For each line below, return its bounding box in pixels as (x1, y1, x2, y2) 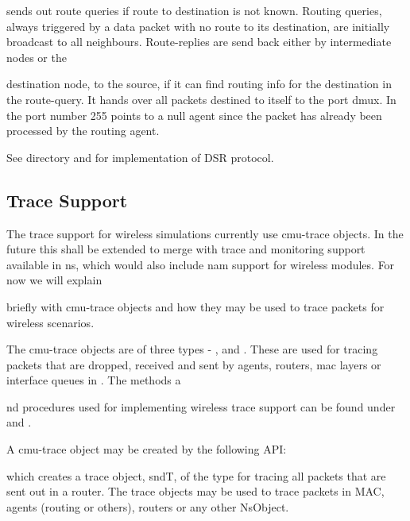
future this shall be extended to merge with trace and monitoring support (6, 241, 366, 257)
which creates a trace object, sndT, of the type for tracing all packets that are (6, 467, 386, 484)
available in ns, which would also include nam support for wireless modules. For (6, 256, 395, 272)
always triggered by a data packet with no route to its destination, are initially (6, 17, 390, 34)
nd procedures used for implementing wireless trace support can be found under (6, 398, 396, 415)
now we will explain (6, 272, 102, 288)
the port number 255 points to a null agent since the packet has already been (6, 106, 382, 123)
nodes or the (6, 48, 67, 65)
